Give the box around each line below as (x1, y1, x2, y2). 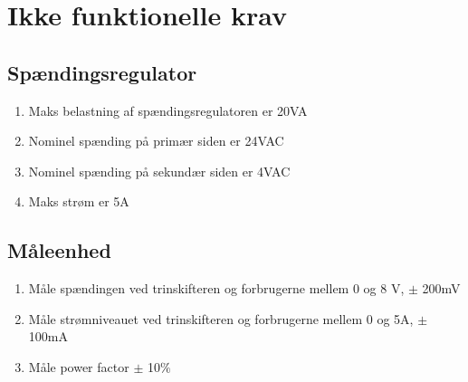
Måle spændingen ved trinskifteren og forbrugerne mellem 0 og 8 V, (28, 279, 405, 298)
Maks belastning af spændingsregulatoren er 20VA (28, 100, 308, 119)
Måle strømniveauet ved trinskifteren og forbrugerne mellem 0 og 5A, (28, 309, 414, 328)
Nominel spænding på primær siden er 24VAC (28, 131, 284, 150)
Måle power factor (28, 357, 129, 376)
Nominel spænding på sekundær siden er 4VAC (28, 161, 291, 180)
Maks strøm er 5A (28, 192, 129, 211)
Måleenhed (7, 236, 111, 264)
